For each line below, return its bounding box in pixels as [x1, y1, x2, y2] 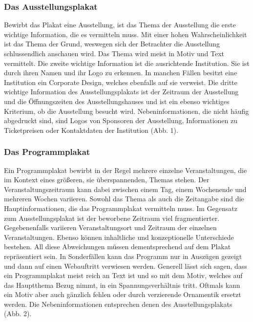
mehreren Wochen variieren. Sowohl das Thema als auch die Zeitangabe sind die [4, 193, 244, 204]
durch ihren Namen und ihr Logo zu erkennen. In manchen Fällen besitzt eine [4, 67, 237, 78]
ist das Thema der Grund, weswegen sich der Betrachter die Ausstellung [4, 39, 220, 49]
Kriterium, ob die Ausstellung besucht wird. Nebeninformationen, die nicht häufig [4, 106, 249, 116]
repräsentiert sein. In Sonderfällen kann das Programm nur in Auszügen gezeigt [4, 251, 242, 261]
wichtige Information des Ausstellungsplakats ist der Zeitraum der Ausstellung [4, 86, 239, 97]
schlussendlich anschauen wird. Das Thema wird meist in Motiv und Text [4, 48, 225, 58]
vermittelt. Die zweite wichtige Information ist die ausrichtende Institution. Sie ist [4, 58, 250, 68]
